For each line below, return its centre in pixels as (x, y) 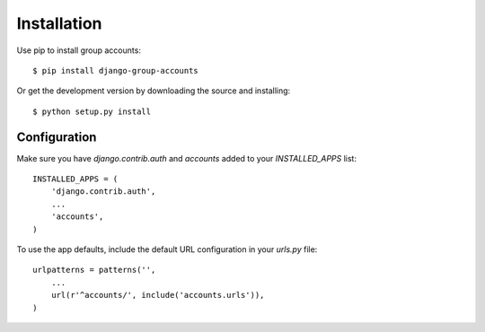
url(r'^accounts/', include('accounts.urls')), (158, 295)
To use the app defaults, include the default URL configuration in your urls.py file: (167, 249)
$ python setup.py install (92, 111)
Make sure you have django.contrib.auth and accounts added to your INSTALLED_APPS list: (186, 158)
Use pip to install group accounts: (79, 50)
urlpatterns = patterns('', (94, 270)
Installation (59, 23)
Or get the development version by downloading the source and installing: (154, 91)
